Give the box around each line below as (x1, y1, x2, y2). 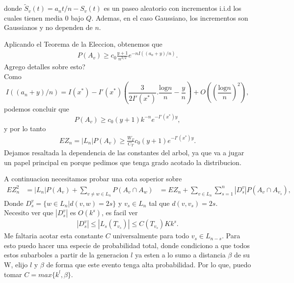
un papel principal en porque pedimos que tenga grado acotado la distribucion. (4, 157, 241, 167)
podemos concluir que (4, 103, 69, 113)
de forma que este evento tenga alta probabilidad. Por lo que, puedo (46, 259, 251, 270)
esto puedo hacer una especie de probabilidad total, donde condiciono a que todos (4, 240, 250, 250)
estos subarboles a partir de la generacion (4, 250, 129, 260)
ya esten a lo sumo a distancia (135, 250, 226, 260)
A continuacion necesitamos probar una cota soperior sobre (4, 173, 182, 184)
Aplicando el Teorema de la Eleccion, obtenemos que (4, 39, 162, 49)
